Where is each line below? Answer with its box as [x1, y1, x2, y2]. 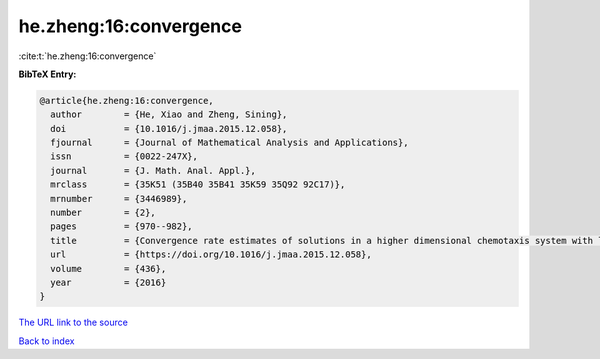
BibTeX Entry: [18, 68, 77, 80]
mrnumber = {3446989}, [50, 193, 188, 204]
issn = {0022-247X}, [50, 151, 199, 162]
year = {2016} [50, 277, 167, 288]
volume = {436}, [50, 263, 167, 274]
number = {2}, [50, 207, 157, 219]
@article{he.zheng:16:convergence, [39, 95, 214, 106]
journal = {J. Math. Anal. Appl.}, [50, 165, 257, 176]
